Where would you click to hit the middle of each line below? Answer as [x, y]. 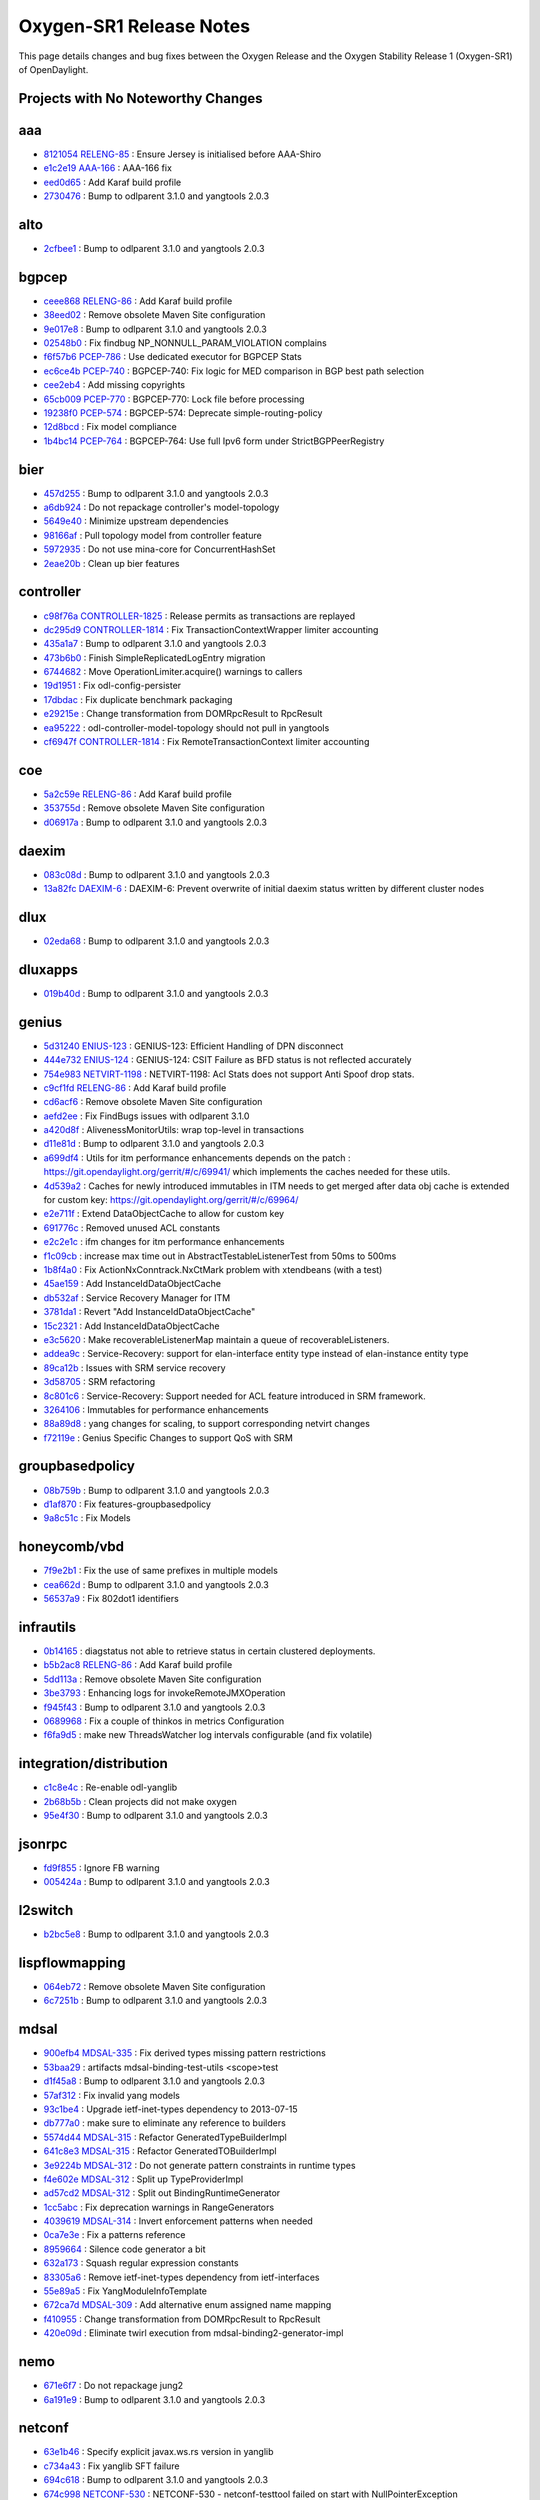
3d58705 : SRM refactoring [99, 1382]
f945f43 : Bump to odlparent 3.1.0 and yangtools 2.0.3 [154, 1707]
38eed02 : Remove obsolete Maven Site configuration [154, 315]
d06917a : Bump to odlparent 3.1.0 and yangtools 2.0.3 [155, 822]
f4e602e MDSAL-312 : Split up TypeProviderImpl [143, 2179]
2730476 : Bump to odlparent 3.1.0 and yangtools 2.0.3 [156, 196]
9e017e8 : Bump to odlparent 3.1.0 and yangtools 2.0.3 [155, 329]
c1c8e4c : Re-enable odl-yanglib [110, 1787]
